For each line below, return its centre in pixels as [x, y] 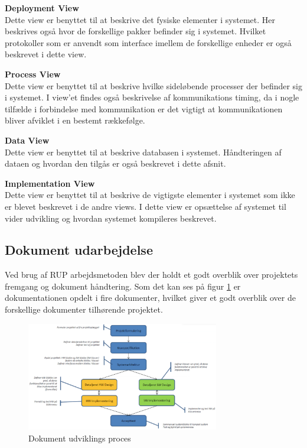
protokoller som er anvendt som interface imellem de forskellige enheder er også [148, 42]
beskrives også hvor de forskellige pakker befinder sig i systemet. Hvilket [135, 31]
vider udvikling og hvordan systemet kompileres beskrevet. [111, 218]
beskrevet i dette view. [46, 54]
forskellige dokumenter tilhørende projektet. [84, 309]
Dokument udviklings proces [80, 438]
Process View [33, 74]
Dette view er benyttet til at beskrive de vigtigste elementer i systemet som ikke [150, 195]
